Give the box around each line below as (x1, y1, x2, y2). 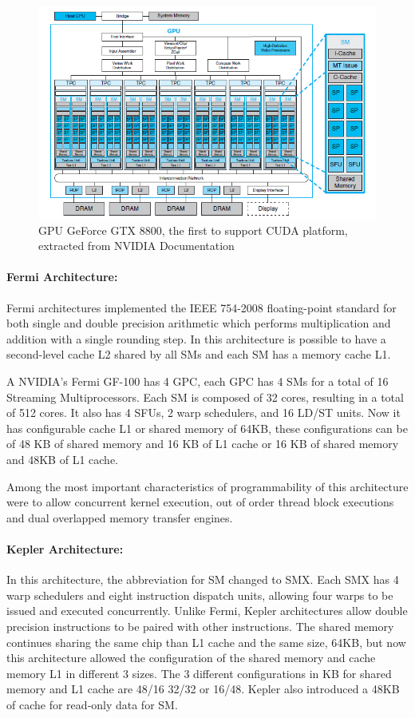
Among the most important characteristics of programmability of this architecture (6, 478, 409, 494)
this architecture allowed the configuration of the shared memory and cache (6, 649, 376, 666)
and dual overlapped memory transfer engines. (6, 509, 233, 526)
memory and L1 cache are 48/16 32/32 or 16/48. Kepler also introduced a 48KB (6, 680, 400, 697)
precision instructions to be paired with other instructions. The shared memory (6, 617, 394, 634)
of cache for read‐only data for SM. (6, 696, 178, 712)
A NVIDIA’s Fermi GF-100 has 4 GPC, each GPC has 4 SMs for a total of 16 (6, 373, 389, 390)
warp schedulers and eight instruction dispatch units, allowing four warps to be (6, 586, 393, 603)
